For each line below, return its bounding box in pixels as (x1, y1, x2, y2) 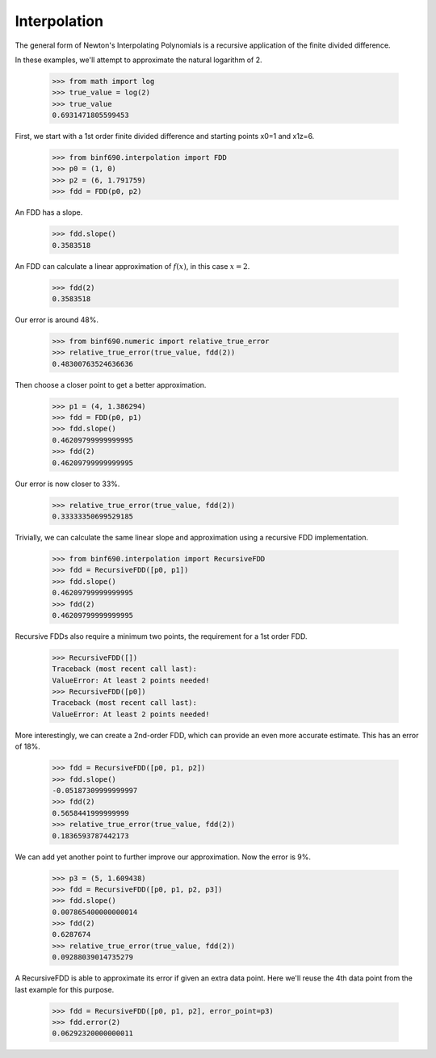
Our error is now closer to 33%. (15, 479, 120, 489)
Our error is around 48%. (15, 315, 99, 325)
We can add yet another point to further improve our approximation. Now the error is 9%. (15, 852, 311, 862)
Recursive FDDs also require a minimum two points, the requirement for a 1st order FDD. (15, 631, 308, 641)
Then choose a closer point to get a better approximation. (15, 380, 207, 389)
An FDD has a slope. (15, 208, 83, 217)
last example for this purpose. (15, 985, 115, 994)
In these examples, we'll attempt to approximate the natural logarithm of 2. (15, 55, 262, 65)
